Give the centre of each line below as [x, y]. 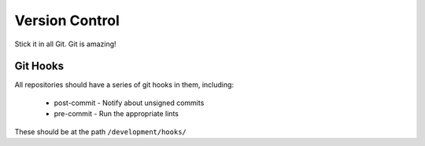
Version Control [67, 20]
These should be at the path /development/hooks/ [100, 131]
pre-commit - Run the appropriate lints [116, 114]
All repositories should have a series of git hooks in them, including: [124, 85]
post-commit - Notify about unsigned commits [129, 103]
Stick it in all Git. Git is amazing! [66, 44]
